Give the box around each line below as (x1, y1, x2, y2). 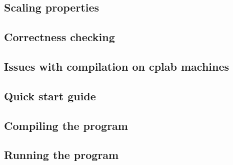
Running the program (4, 147, 119, 162)
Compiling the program (4, 117, 128, 133)
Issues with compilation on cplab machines (4, 58, 229, 74)
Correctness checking (4, 29, 115, 45)
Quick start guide (4, 88, 96, 103)
